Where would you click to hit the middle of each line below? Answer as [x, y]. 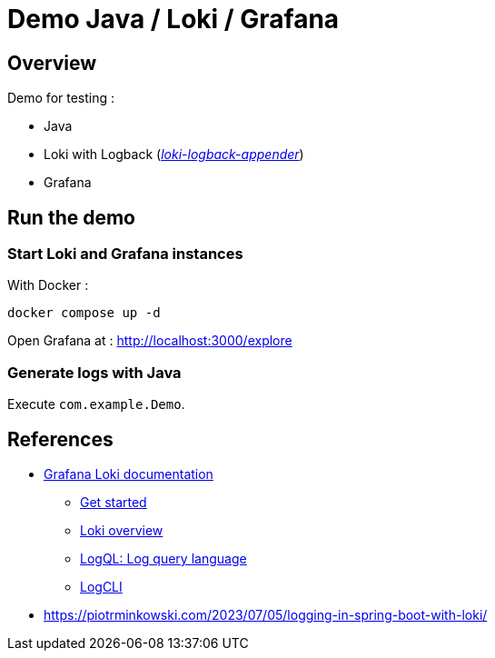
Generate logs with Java [94, 372]
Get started [114, 502]
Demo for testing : [61, 98]
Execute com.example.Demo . [96, 404]
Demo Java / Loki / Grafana [173, 19]
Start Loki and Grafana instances [125, 254]
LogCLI [101, 586]
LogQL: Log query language [163, 558]
